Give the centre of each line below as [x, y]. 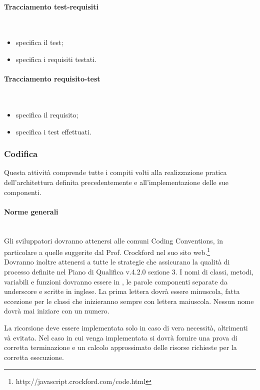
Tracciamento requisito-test [52, 79]
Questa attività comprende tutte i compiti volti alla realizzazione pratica [115, 172]
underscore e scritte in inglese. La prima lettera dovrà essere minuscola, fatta [122, 291]
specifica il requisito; [47, 114]
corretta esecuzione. [34, 357]
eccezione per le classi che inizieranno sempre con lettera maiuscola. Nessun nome [129, 301]
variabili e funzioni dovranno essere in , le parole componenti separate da [116, 281]
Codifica [21, 154]
